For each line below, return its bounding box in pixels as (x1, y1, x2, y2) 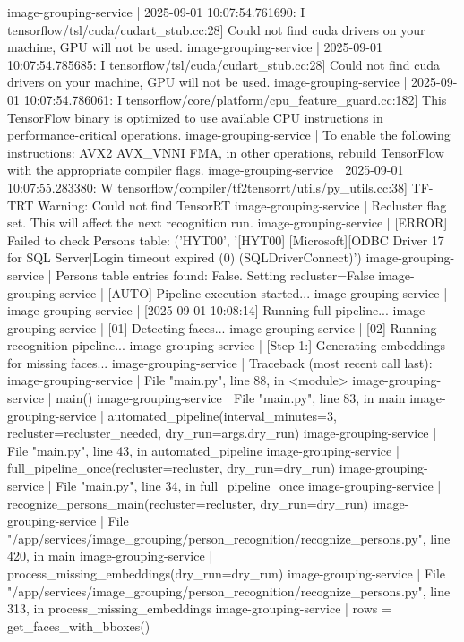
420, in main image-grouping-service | (7, 546, 213, 565)
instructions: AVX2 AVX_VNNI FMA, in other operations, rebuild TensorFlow (7, 142, 444, 161)
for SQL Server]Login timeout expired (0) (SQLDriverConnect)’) (7, 248, 362, 267)
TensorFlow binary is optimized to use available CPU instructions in (7, 107, 383, 126)
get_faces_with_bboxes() (7, 616, 150, 635)
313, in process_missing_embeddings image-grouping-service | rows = (7, 599, 391, 618)
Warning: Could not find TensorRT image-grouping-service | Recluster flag (38, 195, 447, 214)
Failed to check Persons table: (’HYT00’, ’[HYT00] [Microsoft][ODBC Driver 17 (7, 230, 444, 249)
